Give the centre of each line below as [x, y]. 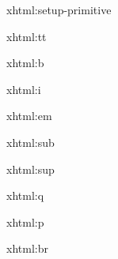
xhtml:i [24, 89]
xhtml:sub [30, 142]
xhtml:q [25, 195]
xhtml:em [29, 116]
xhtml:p [25, 221]
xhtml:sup [30, 169]
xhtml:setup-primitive [59, 9]
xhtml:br [27, 248]
